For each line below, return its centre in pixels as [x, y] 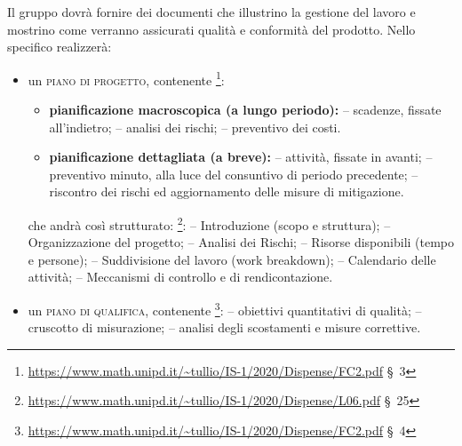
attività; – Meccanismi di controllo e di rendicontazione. [180, 277]
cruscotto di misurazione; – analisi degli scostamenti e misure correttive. [224, 327]
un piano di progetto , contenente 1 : [126, 78]
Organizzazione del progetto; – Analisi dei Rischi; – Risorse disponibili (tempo [241, 242]
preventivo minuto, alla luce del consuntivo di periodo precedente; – [234, 174]
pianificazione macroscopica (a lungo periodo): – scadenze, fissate [245, 110]
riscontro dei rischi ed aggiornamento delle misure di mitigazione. [227, 191]
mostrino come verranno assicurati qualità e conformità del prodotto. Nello [211, 29]
